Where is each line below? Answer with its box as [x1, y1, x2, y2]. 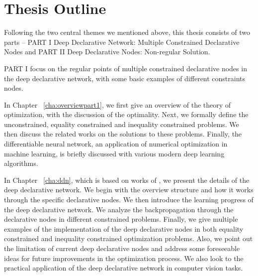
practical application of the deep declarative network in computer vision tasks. [4, 263, 243, 273]
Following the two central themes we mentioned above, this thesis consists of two [4, 27, 250, 37]
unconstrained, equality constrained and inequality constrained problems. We [4, 119, 239, 129]
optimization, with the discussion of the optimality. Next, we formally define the [4, 109, 249, 120]
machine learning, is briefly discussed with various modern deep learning [4, 148, 225, 158]
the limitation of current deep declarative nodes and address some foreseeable [4, 243, 240, 253]
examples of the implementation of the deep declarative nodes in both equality [4, 223, 244, 234]
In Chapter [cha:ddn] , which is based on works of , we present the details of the [4, 174, 250, 185]
